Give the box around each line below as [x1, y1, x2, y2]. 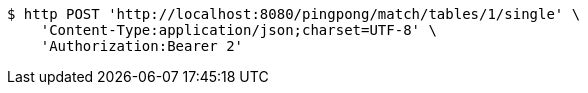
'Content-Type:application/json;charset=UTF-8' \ [40, 22, 437, 38]
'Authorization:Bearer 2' [40, 38, 244, 54]
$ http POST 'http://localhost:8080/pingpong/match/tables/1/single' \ [7, 6, 581, 22]
